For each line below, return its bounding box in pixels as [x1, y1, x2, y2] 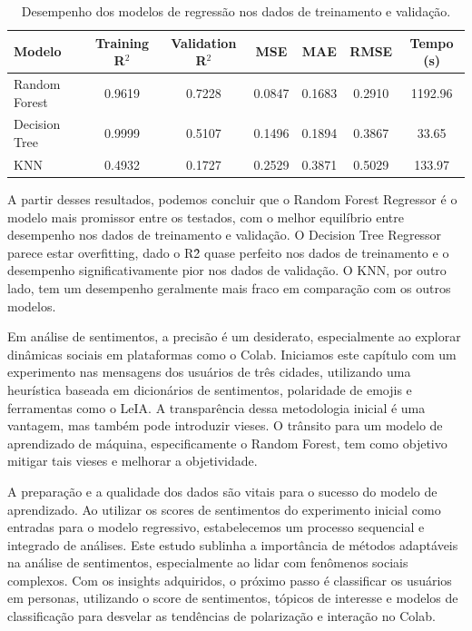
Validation [171, 33, 237, 52]
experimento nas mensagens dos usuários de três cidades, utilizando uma [7, 362, 411, 381]
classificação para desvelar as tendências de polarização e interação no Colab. [7, 606, 436, 626]
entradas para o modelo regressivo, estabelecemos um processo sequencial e [7, 518, 425, 537]
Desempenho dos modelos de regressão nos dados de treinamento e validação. [21, 2, 451, 20]
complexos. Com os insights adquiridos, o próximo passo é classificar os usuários [7, 570, 452, 589]
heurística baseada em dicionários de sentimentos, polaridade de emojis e [7, 380, 412, 399]
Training [94, 33, 150, 52]
